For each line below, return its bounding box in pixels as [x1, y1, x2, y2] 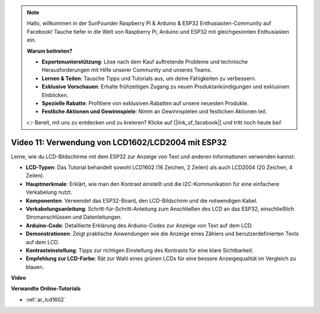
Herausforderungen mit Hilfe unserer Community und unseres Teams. [41, 66, 213, 74]
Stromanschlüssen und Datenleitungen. [25, 213, 122, 221]
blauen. [25, 263, 44, 270]
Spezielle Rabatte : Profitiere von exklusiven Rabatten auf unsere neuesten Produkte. [41, 100, 249, 107]
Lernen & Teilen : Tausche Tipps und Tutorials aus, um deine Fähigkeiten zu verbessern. [41, 75, 257, 82]
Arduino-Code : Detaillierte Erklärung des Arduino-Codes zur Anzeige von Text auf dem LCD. [25, 222, 253, 229]
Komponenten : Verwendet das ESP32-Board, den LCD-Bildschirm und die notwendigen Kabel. [25, 197, 258, 204]
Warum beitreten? [27, 47, 73, 55]
